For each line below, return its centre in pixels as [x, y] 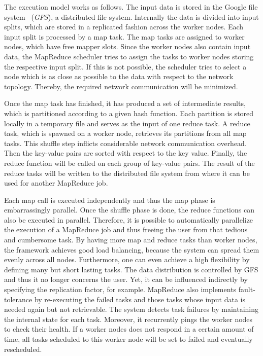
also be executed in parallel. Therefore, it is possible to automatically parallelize [129, 219]
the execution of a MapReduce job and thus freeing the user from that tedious [126, 229]
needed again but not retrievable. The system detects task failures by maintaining [131, 309]
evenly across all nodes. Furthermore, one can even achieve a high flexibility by [127, 259]
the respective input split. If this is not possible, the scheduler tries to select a [125, 66]
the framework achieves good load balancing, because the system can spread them [132, 249]
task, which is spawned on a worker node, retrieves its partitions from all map [125, 133]
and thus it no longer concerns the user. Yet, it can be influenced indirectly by [126, 279]
